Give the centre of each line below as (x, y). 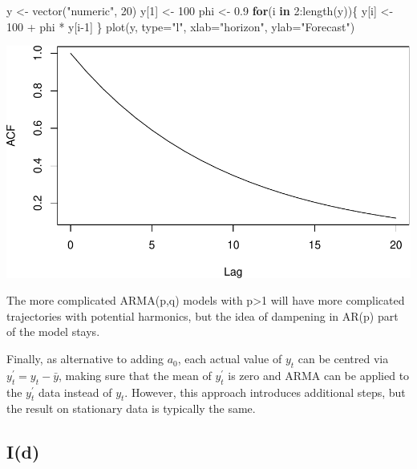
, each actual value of (230, 359)
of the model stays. (53, 332)
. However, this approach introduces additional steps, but (265, 392)
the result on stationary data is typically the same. (131, 408)
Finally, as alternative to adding (85, 359)
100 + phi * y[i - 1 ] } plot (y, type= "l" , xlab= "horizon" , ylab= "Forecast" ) (181, 26)
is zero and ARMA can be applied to (319, 375)
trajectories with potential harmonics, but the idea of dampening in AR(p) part (202, 315)
